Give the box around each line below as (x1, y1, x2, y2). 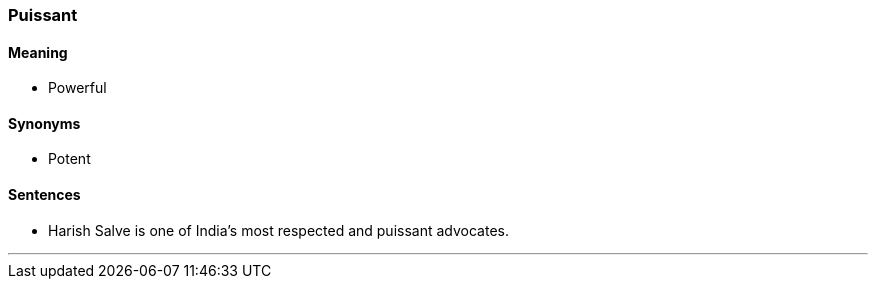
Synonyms (8, 114, 81, 132)
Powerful (48, 79, 107, 97)
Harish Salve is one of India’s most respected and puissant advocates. (48, 221, 509, 239)
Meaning (8, 43, 68, 61)
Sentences (8, 186, 81, 204)
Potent (48, 150, 91, 168)
